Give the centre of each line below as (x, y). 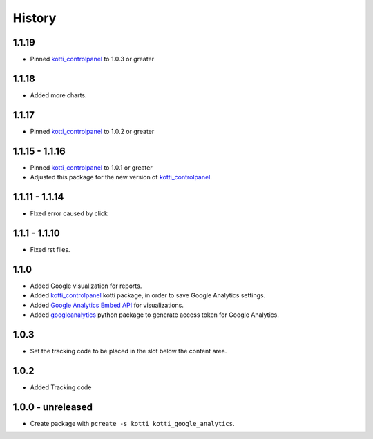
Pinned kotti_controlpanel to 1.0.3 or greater (92, 59)
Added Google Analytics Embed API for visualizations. (107, 305)
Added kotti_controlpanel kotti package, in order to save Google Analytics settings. (148, 295)
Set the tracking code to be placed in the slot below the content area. (128, 351)
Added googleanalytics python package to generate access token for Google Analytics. (154, 315)
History (35, 18)
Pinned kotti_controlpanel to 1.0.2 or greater (92, 131)
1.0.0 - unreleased (53, 407)
